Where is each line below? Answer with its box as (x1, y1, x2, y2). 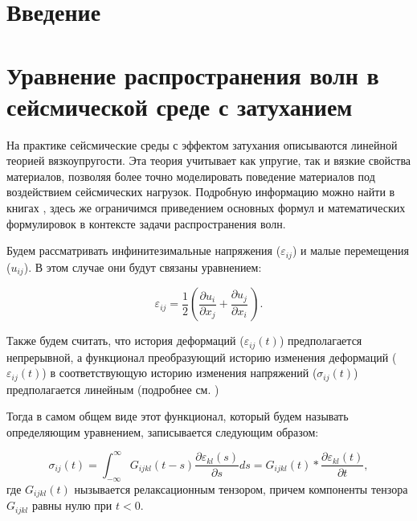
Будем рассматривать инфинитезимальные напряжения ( (6, 242, 281, 259)
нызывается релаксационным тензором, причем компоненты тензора (74, 480, 408, 497)
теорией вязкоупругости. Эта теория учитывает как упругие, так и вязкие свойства (6, 152, 411, 169)
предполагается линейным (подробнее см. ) (6, 380, 219, 397)
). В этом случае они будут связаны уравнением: (23, 258, 262, 275)
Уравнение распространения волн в (6, 58, 379, 91)
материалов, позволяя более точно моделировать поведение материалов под (6, 167, 375, 184)
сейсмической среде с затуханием (6, 89, 353, 122)
